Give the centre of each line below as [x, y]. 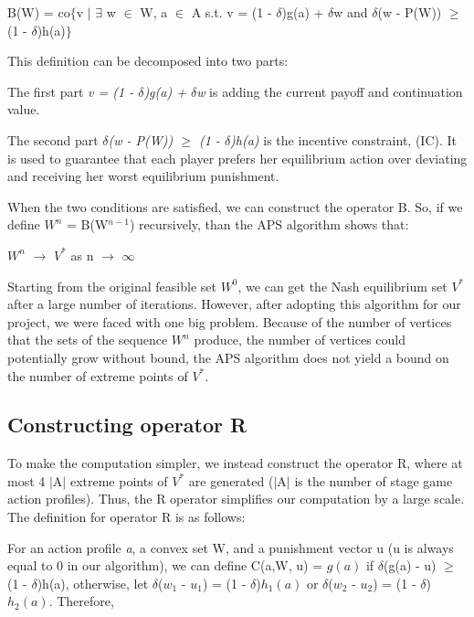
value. [24, 109]
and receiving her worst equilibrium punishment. [143, 176]
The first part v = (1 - [71, 91]
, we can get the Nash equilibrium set [342, 286]
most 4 [26, 480]
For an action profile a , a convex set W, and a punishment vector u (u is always [231, 547]
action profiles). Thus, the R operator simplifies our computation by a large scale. [236, 499]
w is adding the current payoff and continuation [330, 91]
